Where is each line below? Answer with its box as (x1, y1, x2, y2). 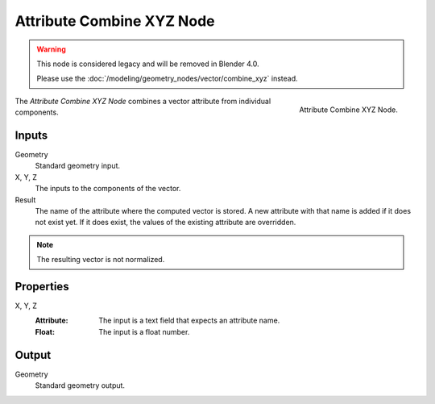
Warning (36, 44, 66, 54)
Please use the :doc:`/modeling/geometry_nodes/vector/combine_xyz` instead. (36, 73, 298, 84)
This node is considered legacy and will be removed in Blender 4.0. (36, 59, 259, 69)
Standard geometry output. (35, 381, 125, 390)
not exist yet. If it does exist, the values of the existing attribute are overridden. (35, 218, 296, 227)
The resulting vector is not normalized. (36, 255, 165, 264)
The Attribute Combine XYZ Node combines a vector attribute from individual (14, 96, 271, 106)
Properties (14, 279, 69, 294)
